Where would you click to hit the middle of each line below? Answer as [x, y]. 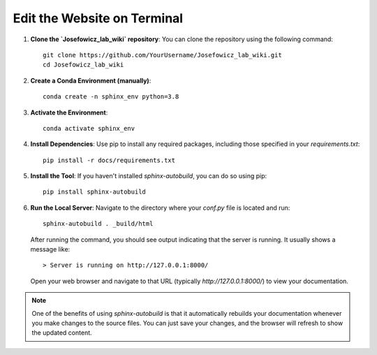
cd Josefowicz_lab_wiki [83, 65]
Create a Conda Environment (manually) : [91, 80]
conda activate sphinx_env [89, 128]
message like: [50, 249]
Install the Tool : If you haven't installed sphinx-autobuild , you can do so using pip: [149, 176]
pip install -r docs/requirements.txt [109, 160]
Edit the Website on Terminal [98, 18]
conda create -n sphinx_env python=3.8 [111, 97]
